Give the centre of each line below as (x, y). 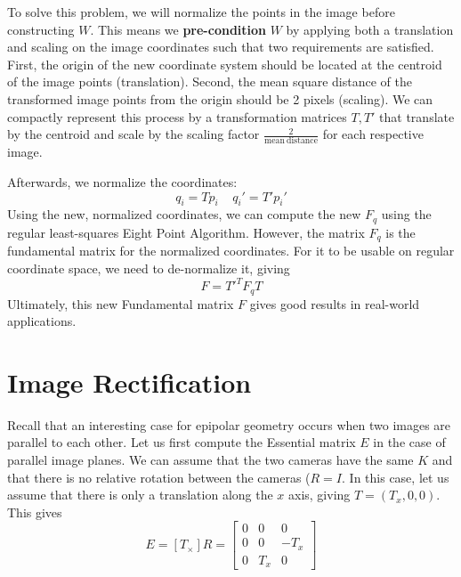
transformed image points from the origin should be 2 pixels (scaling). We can (220, 98)
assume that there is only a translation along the (140, 495)
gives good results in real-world (335, 303)
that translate (417, 116)
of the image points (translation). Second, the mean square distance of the (210, 81)
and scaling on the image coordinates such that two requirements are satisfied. (221, 47)
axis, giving (319, 495)
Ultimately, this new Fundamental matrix (121, 303)
